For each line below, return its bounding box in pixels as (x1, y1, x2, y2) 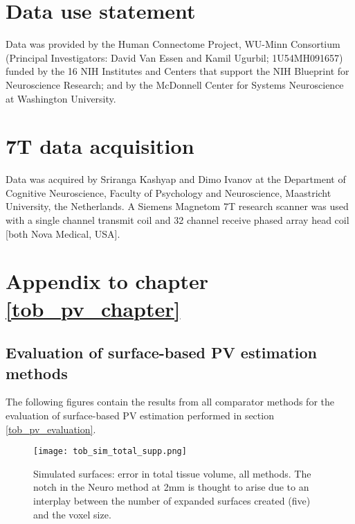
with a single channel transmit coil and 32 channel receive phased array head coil (6, 213, 349, 227)
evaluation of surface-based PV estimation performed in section (6, 408, 274, 422)
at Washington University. (6, 91, 116, 105)
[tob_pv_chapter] (6, 294, 181, 322)
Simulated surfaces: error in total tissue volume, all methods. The (33, 466, 311, 480)
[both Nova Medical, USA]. (6, 226, 120, 241)
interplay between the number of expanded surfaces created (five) (33, 493, 311, 507)
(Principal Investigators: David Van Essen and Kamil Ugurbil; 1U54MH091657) (6, 50, 343, 64)
